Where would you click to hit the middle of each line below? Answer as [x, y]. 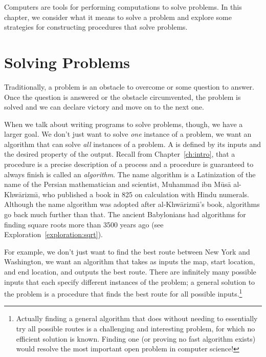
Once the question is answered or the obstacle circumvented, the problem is [123, 97]
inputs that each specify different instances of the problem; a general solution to [130, 281]
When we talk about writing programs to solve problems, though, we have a [124, 124]
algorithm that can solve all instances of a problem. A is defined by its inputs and [133, 144]
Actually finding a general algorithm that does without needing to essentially [137, 318]
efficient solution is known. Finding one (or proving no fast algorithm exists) [136, 338]
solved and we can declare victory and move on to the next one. [104, 107]
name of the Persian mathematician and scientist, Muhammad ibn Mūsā [118, 184]
